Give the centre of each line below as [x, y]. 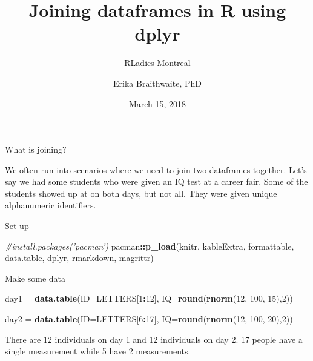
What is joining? [36, 149]
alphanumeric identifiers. [51, 205]
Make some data [35, 278]
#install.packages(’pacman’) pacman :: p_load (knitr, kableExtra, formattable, [150, 246]
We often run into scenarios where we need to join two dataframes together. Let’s [156, 169]
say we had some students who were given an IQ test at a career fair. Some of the [156, 181]
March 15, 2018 [157, 103]
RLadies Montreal [157, 63]
